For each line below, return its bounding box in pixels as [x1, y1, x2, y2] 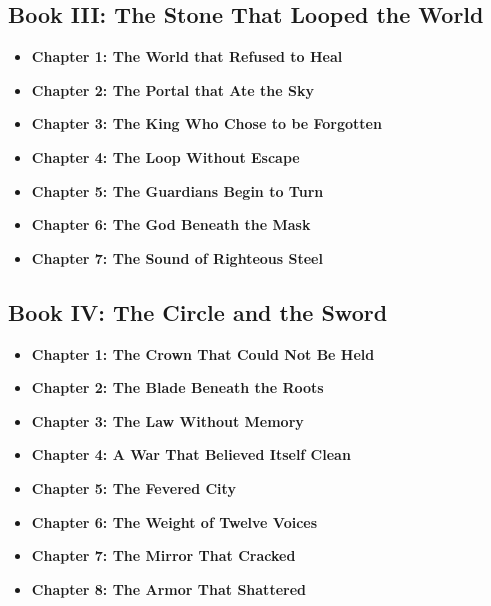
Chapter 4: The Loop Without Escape [31, 146, 300, 167]
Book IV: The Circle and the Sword [8, 296, 388, 327]
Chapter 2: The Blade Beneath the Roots [31, 377, 324, 398]
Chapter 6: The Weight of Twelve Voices [31, 511, 318, 532]
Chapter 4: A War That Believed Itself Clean [31, 444, 351, 465]
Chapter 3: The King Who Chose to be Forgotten [31, 113, 382, 134]
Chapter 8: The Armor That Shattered [31, 578, 306, 599]
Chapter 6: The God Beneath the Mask [31, 214, 311, 235]
